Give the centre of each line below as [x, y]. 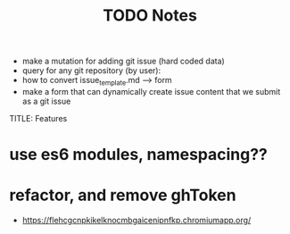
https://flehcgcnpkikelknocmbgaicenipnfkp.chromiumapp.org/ [137, 221]
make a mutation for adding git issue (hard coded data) [123, 61]
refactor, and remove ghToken [123, 195]
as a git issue [46, 101]
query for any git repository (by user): [91, 71]
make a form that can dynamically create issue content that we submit [151, 91]
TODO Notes [150, 16]
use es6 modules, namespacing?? [138, 155]
